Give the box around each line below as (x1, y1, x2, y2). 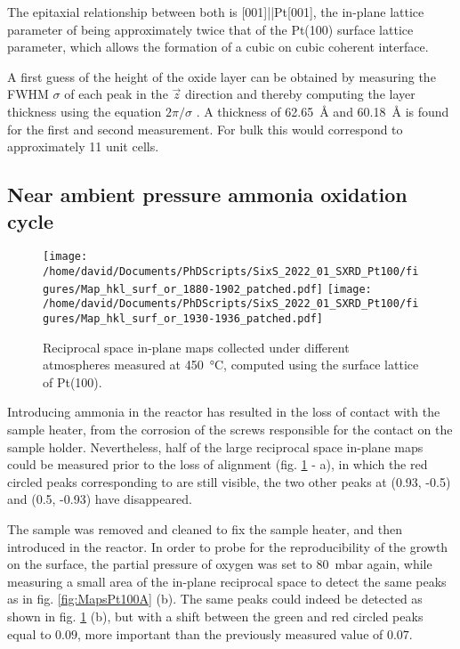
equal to (7, 624, 52, 643)
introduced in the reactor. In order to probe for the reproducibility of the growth (7, 537, 448, 556)
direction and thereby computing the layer (184, 85, 416, 103)
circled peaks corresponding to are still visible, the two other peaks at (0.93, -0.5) (7, 472, 451, 491)
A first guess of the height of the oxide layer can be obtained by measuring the (7, 67, 436, 85)
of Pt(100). (43, 372, 102, 391)
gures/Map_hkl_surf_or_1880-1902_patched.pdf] (43, 282, 323, 296)
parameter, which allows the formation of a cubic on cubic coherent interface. (7, 37, 429, 56)
